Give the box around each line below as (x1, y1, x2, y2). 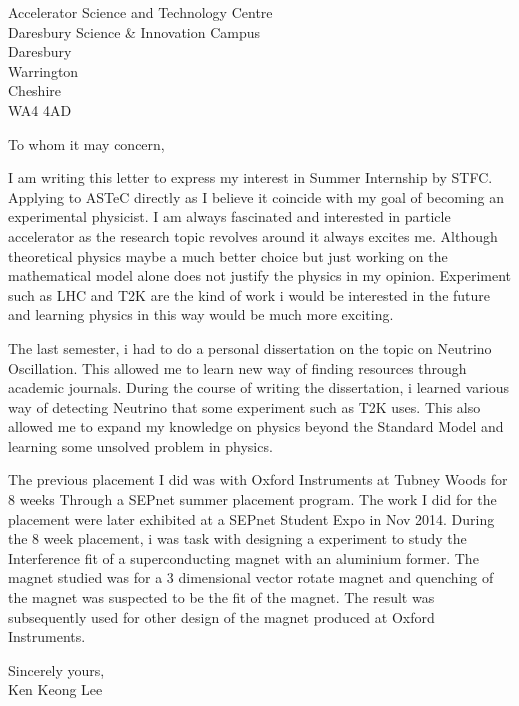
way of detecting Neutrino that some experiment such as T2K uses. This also (8, 396, 481, 417)
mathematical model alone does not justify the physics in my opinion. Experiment (8, 265, 512, 286)
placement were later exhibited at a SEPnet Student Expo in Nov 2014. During (8, 508, 495, 529)
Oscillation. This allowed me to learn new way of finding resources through (8, 357, 467, 378)
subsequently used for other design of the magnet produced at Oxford (8, 606, 435, 627)
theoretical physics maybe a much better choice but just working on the (8, 245, 448, 266)
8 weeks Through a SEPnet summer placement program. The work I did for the (8, 489, 497, 510)
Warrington (8, 60, 79, 81)
